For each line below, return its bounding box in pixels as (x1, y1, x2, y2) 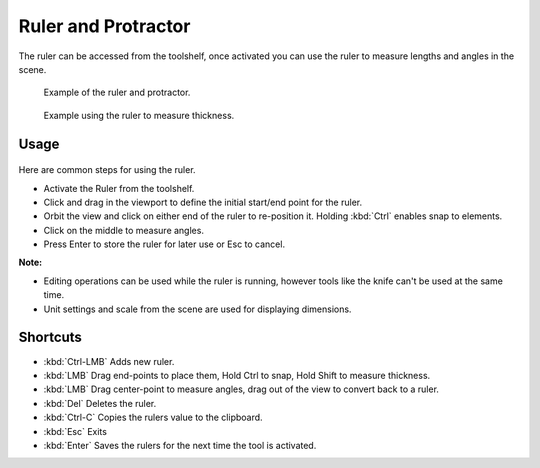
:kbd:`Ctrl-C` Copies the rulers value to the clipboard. (43, 411, 264, 424)
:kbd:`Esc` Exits (43, 425, 107, 437)
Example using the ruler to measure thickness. (43, 109, 235, 121)
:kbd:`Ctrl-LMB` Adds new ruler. (43, 355, 175, 367)
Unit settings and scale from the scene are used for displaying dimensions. (43, 303, 352, 315)
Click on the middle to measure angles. (43, 224, 205, 236)
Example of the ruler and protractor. (43, 86, 191, 99)
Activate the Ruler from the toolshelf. (43, 182, 195, 194)
